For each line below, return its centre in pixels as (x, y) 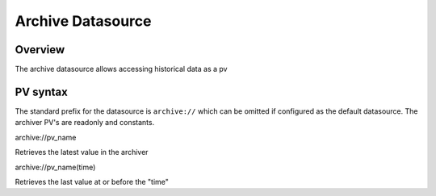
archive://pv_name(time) (55, 167)
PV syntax (41, 92)
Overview (40, 50)
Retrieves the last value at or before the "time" (92, 181)
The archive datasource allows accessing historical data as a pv (121, 69)
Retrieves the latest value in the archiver (82, 152)
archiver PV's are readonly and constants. (85, 123)
